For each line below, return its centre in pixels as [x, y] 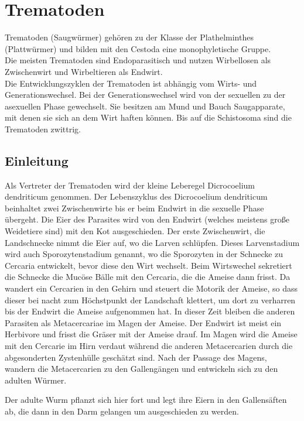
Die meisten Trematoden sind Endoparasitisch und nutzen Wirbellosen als [138, 60]
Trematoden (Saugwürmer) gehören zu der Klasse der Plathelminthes [129, 37]
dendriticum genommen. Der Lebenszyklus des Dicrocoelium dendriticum [136, 196]
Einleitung [37, 160]
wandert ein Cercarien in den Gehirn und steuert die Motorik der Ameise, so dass [151, 288]
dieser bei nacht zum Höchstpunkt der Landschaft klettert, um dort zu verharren [150, 300]
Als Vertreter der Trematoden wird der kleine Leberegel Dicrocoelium [130, 185]
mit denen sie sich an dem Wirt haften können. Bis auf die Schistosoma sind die [148, 117]
